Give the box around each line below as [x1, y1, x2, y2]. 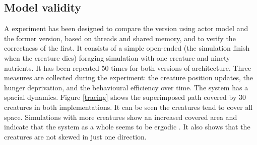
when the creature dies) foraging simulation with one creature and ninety [4, 52, 230, 63]
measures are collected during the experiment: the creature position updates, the [4, 72, 253, 83]
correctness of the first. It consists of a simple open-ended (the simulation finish [4, 43, 250, 53]
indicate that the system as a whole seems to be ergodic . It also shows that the [4, 121, 250, 132]
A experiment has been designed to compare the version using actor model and [4, 23, 248, 34]
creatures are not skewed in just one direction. [4, 131, 147, 141]
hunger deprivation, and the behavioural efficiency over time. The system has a [4, 82, 248, 92]
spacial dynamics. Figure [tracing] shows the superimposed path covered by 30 [4, 92, 246, 102]
